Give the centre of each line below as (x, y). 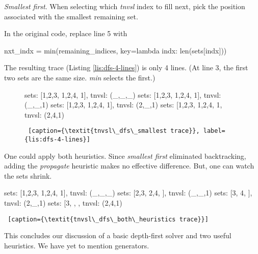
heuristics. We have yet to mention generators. (77, 245)
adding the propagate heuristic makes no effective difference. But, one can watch (129, 166)
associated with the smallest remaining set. (71, 16)
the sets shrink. (28, 175)
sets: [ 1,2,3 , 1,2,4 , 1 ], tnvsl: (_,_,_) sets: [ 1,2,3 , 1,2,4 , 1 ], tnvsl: (123, 94)
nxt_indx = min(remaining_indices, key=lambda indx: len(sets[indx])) (115, 50)
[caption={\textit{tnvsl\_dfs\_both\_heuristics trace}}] (108, 219)
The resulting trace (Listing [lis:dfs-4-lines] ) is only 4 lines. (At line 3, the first (126, 67)
